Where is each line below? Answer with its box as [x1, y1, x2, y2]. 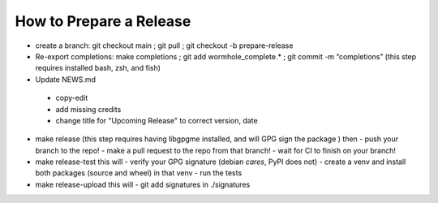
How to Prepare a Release [15, 12, 191, 30]
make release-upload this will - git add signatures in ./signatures [35, 179, 251, 189]
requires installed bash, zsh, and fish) [35, 63, 161, 73]
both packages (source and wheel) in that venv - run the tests [35, 168, 243, 178]
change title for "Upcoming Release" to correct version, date [55, 115, 259, 125]
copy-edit [55, 93, 88, 103]
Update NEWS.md [35, 74, 97, 84]
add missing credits [55, 104, 122, 114]
